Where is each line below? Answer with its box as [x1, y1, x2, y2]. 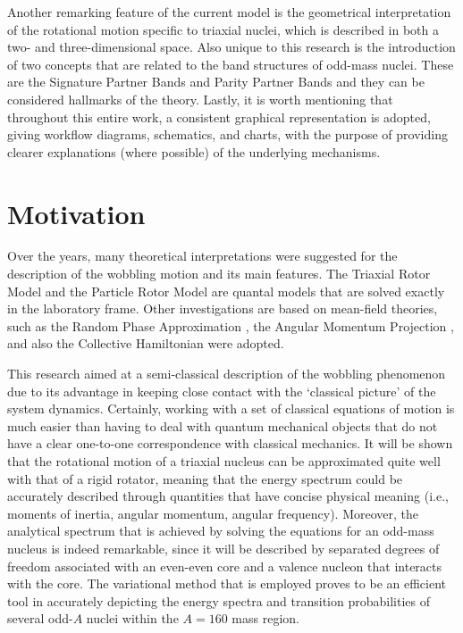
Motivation [7, 195, 146, 231]
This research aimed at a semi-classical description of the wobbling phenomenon [7, 364, 446, 383]
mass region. [231, 609, 299, 628]
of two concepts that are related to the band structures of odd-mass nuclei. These [7, 54, 454, 73]
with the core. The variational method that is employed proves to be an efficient [7, 574, 447, 593]
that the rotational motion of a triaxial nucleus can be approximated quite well [7, 452, 441, 470]
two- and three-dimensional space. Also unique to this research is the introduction [7, 37, 456, 56]
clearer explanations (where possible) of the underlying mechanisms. [7, 142, 381, 161]
